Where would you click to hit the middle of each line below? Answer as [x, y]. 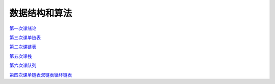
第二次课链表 [23, 47]
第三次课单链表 [25, 37]
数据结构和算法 [41, 13]
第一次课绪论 [23, 28]
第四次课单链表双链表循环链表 [41, 75]
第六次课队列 [23, 65]
